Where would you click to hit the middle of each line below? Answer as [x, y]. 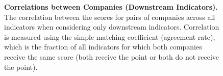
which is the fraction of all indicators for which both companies [103, 47]
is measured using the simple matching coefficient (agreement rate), [110, 36]
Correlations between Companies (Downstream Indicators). [111, 7]
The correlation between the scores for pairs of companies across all [110, 17]
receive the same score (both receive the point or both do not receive [112, 56]
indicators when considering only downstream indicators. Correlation [112, 27]
